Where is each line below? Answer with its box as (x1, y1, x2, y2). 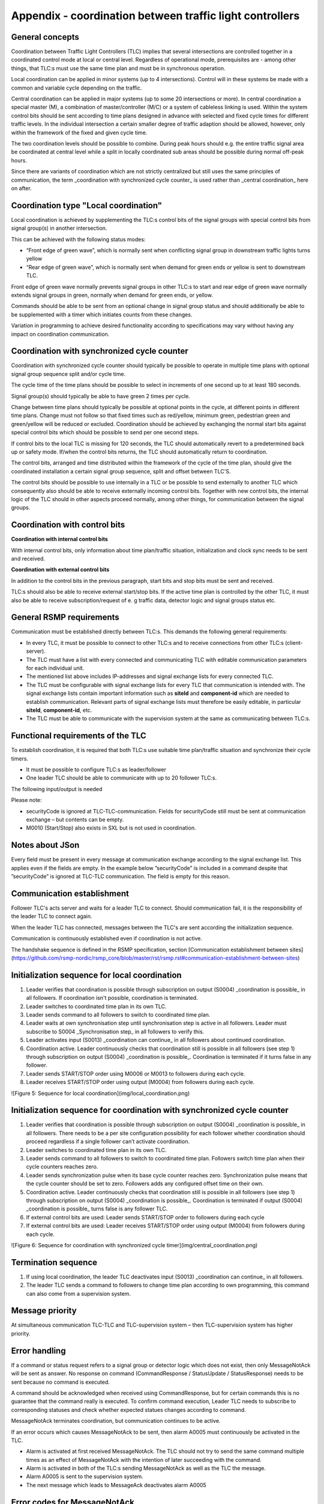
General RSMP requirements (11, 612, 119, 623)
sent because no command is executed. (11, 1378, 110, 1385)
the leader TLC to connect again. (11, 913, 92, 920)
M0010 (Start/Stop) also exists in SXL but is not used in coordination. (26, 824, 196, 831)
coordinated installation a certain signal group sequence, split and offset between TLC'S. (11, 467, 231, 475)
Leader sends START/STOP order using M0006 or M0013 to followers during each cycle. (26, 1070, 245, 1077)
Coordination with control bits (11, 520, 125, 530)
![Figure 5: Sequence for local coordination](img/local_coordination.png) (11, 1089, 190, 1097)
